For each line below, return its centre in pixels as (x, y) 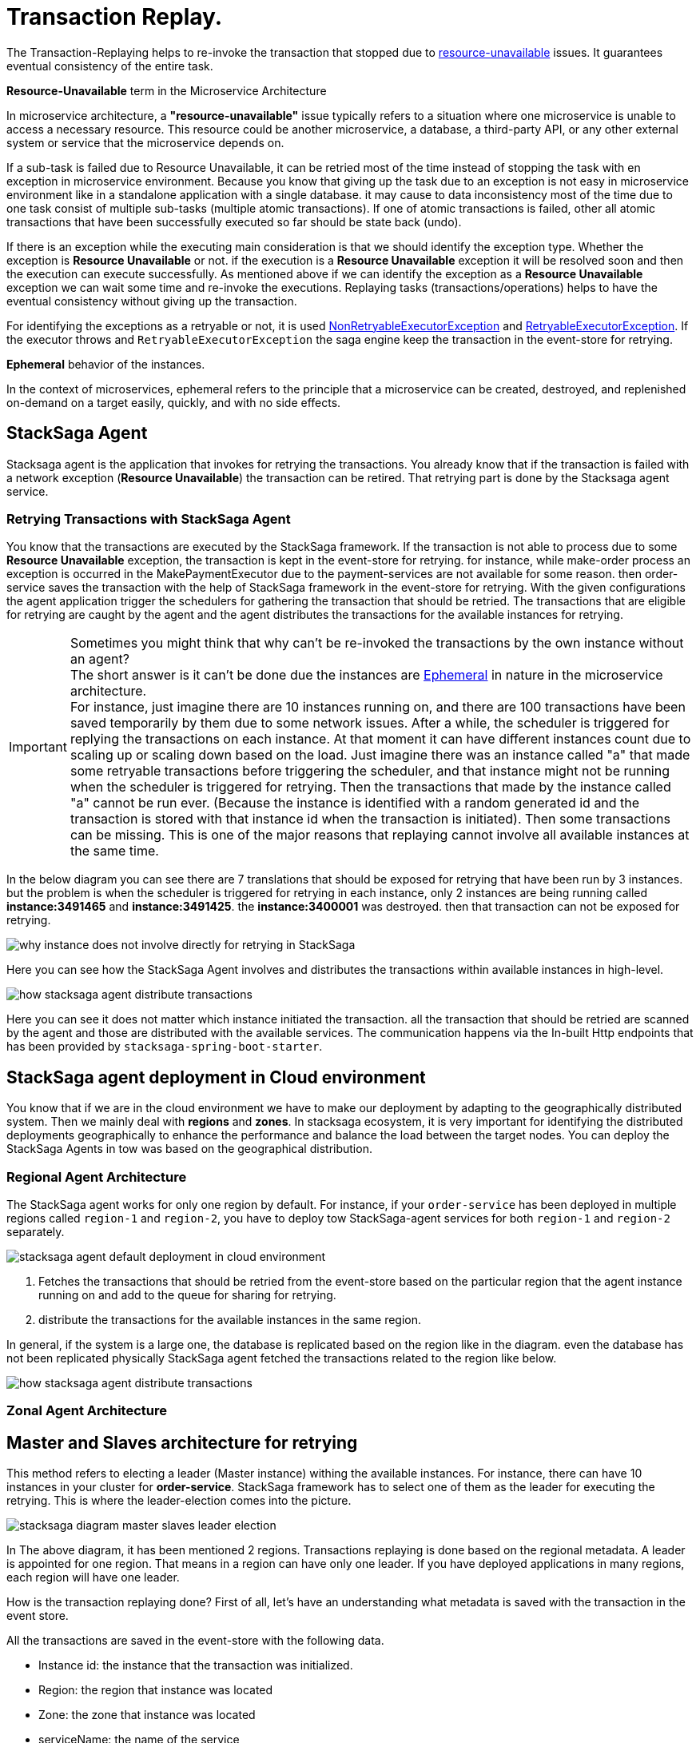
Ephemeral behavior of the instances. (106, 364)
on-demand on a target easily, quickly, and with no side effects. (174, 402)
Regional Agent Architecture (97, 1177)
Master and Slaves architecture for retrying (182, 1442)
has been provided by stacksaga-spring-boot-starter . (165, 1047)
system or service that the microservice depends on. (145, 142)
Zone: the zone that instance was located (147, 1715)
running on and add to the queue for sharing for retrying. (187, 1294)
